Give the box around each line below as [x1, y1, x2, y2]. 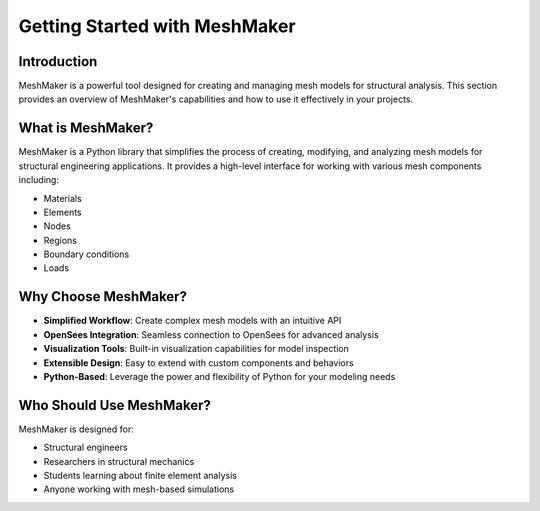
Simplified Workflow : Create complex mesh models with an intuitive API [43, 315, 342, 327]
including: [18, 174, 60, 186]
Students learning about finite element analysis [43, 470, 237, 482]
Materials [43, 192, 82, 204]
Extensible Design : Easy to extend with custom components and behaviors [43, 356, 354, 369]
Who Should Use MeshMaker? [18, 396, 212, 414]
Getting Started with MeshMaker [18, 15, 296, 37]
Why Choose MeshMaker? [18, 288, 187, 305]
